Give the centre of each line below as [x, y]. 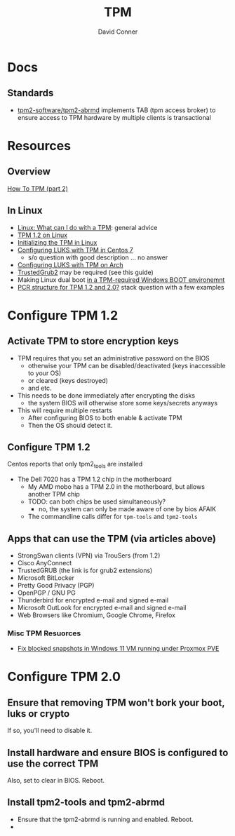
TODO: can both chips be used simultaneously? [97, 501]
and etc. [40, 388]
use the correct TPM [53, 763]
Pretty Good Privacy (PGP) [56, 585]
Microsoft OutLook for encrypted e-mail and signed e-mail [102, 607]
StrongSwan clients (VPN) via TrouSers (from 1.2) [89, 555]
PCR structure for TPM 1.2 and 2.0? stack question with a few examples [121, 287]
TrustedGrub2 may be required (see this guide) [86, 272]
